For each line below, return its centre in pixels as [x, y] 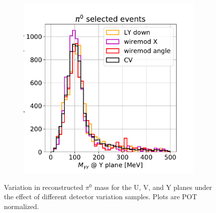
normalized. [21, 206]
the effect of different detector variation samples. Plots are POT [101, 197]
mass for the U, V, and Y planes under [153, 187]
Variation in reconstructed [44, 187]
